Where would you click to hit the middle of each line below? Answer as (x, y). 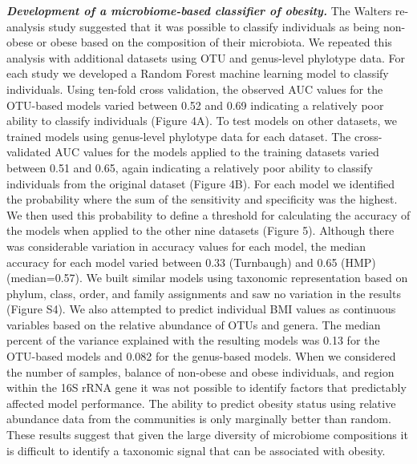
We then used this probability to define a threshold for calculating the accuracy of (208, 214)
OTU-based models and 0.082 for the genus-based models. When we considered (201, 356)
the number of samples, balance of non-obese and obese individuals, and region (200, 371)
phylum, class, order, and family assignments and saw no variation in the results (204, 293)
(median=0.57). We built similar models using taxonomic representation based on (207, 278)
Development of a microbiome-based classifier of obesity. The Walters (199, 10)
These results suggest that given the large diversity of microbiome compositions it (207, 435)
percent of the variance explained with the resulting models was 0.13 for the (193, 340)
